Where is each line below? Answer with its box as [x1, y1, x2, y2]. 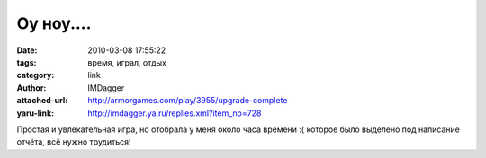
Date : [16, 45, 38, 56]
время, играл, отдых [87, 57, 166, 67]
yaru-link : [16, 108, 54, 118]
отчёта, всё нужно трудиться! [16, 136, 131, 147]
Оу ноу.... [16, 13, 92, 33]
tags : [16, 57, 37, 67]
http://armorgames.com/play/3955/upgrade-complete [87, 95, 288, 106]
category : [16, 70, 55, 81]
